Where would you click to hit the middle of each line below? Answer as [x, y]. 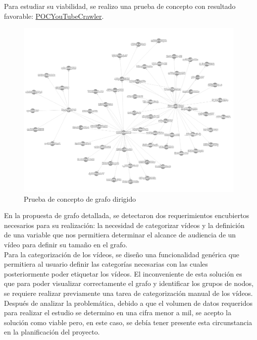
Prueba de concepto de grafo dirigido [80, 198]
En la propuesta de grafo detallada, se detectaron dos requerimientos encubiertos [127, 215]
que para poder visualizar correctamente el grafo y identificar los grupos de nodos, [129, 283]
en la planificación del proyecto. [52, 332]
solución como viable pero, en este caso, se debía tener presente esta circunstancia [128, 322]
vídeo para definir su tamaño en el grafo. [66, 245]
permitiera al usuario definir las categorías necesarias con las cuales [106, 264]
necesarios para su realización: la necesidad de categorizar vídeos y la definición [124, 225]
